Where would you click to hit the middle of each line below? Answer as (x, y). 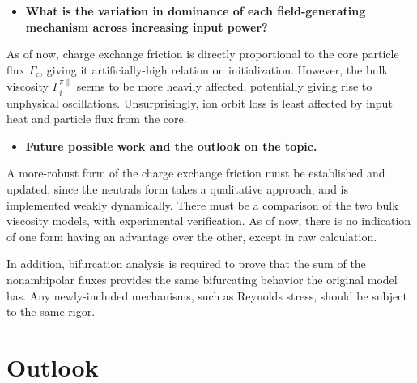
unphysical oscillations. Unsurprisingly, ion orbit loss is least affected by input (200, 102)
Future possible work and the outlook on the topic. (171, 145)
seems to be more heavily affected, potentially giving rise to (224, 86)
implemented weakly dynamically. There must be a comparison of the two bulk (202, 204)
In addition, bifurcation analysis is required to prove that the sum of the (186, 264)
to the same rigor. (51, 311)
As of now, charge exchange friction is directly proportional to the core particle (203, 54)
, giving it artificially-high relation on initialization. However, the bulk (214, 69)
